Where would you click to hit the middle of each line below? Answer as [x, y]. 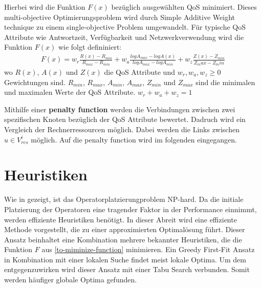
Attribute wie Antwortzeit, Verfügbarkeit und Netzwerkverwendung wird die [124, 37]
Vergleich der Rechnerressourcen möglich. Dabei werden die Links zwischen [122, 129]
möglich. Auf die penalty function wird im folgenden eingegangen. [134, 139]
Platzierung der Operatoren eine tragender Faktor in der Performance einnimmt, [130, 209]
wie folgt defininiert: [90, 47]
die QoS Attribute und [139, 72]
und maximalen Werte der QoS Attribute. [70, 92]
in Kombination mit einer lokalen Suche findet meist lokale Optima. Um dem [125, 259]
